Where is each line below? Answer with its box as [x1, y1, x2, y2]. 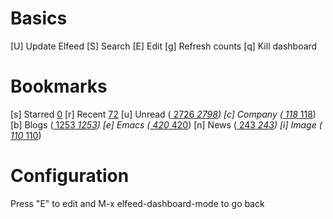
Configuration [10, 165, 130, 187]
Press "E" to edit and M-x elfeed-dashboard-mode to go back [10, 197, 265, 209]
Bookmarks [10, 75, 108, 98]
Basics [10, 7, 68, 30]
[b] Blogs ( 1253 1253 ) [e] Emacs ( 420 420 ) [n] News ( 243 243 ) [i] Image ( [10, 118, 323, 131]
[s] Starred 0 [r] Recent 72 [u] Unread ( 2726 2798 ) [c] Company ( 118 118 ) [10, 108, 317, 120]
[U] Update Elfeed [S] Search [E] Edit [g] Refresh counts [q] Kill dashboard [10, 40, 318, 52]
